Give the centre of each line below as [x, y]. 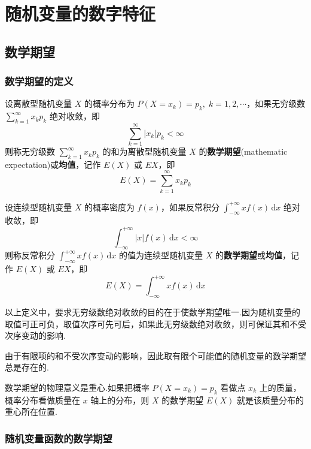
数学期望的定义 [39, 81]
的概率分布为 [109, 103]
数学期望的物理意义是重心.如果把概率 [77, 387]
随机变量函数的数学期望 [59, 438]
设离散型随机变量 [38, 103]
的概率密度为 [109, 207]
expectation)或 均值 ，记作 [53, 164]
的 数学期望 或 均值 [249, 255]
